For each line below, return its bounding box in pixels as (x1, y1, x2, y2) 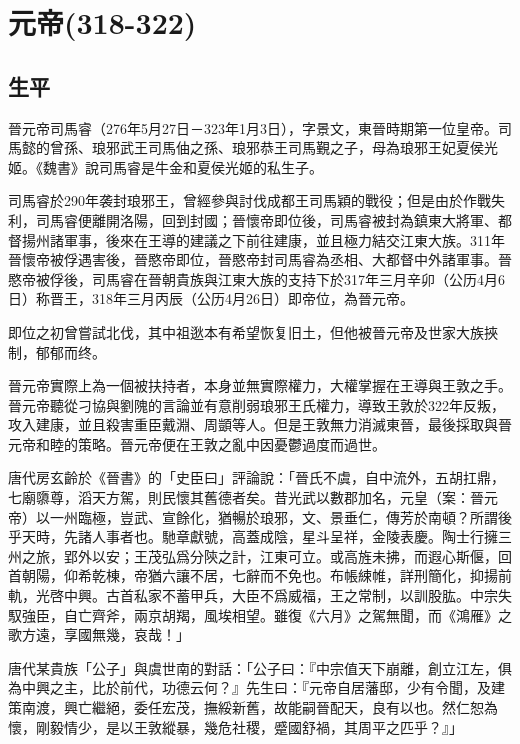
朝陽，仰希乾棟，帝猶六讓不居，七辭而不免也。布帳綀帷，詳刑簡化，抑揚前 (21, 565, 512, 586)
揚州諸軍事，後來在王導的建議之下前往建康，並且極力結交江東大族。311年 (21, 229, 505, 250)
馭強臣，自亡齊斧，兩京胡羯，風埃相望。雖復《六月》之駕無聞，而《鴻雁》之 (8, 604, 512, 625)
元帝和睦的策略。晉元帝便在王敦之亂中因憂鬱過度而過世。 (8, 433, 386, 454)
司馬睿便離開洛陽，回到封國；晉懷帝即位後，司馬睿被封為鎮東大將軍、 (35, 209, 498, 230)
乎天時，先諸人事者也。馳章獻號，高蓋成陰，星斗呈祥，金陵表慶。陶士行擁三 (8, 526, 512, 547)
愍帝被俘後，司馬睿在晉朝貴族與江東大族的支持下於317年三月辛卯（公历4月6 (8, 268, 505, 289)
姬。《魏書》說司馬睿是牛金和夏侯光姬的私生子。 (8, 156, 323, 177)
